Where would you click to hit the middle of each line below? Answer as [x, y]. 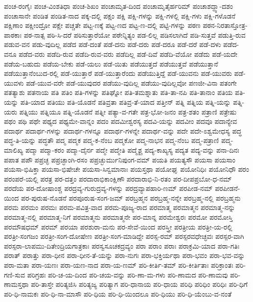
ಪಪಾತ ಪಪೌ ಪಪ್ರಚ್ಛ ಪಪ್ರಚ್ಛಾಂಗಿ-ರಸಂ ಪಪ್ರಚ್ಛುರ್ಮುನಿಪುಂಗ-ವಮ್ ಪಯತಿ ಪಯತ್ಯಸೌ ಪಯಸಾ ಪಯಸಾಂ [120, 159]
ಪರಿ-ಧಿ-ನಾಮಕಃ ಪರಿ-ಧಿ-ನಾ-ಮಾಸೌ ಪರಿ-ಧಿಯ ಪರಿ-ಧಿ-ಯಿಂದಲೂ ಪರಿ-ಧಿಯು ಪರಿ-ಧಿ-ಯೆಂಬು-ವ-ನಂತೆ [118, 293]
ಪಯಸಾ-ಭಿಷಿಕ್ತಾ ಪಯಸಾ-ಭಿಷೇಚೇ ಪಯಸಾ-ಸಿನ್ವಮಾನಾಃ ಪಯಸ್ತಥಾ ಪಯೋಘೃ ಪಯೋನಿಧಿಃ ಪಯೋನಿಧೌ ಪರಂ [126, 169]
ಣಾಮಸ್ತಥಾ [16, 284]
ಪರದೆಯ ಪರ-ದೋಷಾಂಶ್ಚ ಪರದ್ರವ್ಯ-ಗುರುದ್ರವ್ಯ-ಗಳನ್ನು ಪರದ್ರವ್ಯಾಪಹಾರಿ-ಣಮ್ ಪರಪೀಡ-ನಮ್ [108, 188]
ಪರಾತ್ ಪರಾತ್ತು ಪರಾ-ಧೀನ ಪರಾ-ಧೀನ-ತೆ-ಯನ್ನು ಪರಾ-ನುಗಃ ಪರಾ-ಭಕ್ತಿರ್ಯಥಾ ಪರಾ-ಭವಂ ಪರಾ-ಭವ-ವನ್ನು [125, 255]
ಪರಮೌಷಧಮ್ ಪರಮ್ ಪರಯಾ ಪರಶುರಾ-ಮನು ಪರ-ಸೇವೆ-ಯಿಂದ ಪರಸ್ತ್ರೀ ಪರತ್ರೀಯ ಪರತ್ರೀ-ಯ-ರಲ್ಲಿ [118, 226]
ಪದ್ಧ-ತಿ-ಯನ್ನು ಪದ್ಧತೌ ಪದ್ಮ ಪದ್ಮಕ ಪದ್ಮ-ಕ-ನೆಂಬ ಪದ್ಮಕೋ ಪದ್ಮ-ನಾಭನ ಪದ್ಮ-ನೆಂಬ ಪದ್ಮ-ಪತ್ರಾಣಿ [112, 140]
